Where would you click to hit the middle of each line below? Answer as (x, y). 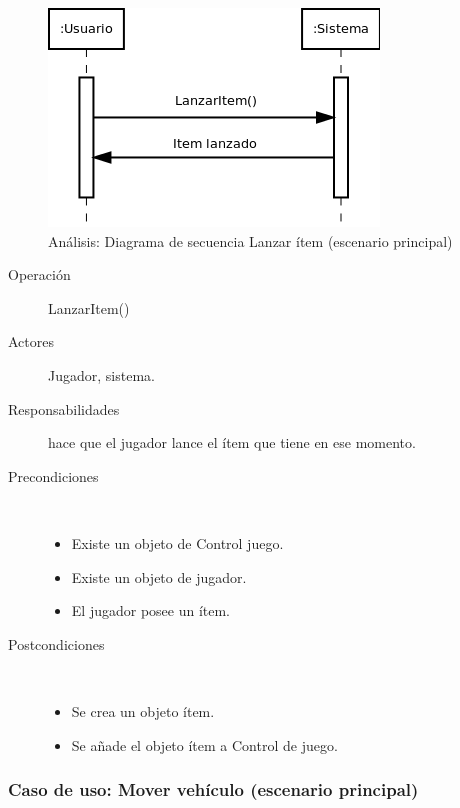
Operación (39, 274)
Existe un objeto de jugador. (159, 576)
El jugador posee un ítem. (151, 610)
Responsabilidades (64, 408)
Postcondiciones (56, 643)
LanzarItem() (89, 307)
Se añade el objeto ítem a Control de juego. (204, 744)
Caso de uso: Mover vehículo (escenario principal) (213, 789)
